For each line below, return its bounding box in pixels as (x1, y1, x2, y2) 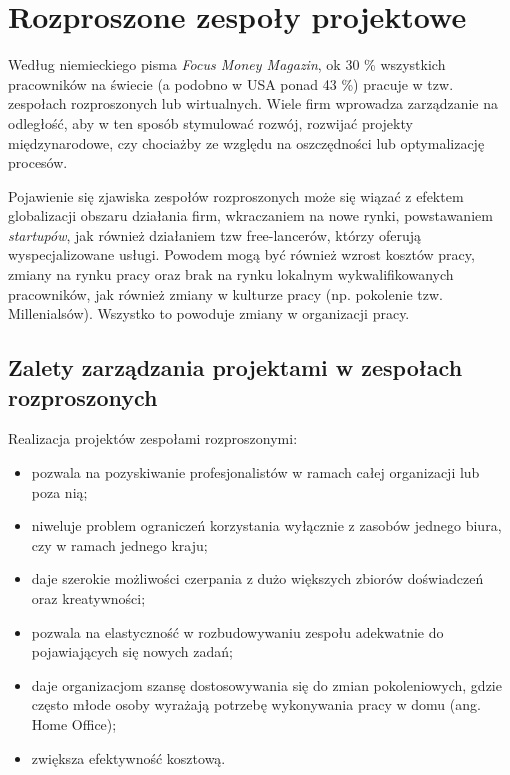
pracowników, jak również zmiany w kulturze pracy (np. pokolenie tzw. (8, 283, 443, 304)
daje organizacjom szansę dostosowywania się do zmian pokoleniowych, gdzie (31, 674, 502, 695)
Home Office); (31, 713, 117, 734)
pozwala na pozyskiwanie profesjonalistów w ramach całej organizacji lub (31, 462, 480, 483)
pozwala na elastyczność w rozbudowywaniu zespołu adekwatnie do (31, 621, 444, 642)
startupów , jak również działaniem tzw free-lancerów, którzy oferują (8, 224, 421, 245)
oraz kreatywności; (31, 588, 146, 608)
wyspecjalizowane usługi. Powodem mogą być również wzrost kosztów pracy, (8, 244, 475, 265)
